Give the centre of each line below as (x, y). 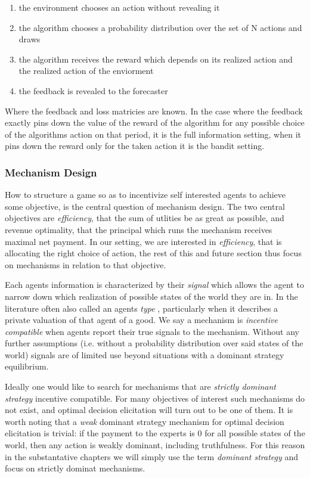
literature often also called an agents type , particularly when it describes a (142, 308)
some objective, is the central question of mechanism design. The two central (145, 206)
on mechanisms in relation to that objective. (86, 264)
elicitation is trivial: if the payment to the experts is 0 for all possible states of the (155, 433)
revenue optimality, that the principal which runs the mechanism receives (139, 229)
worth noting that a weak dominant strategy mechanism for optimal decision (145, 421)
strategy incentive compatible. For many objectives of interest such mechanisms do (155, 398)
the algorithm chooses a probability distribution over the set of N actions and (160, 27)
